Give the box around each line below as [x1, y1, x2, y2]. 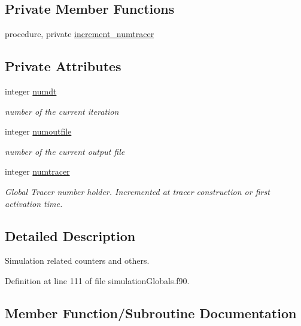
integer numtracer [5, 165, 70, 178]
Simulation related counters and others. [5, 254, 150, 267]
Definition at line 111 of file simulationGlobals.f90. [5, 274, 190, 287]
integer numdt [5, 85, 57, 97]
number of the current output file [5, 145, 125, 157]
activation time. [5, 197, 63, 209]
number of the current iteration [5, 105, 119, 117]
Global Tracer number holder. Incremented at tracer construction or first [5, 185, 270, 197]
